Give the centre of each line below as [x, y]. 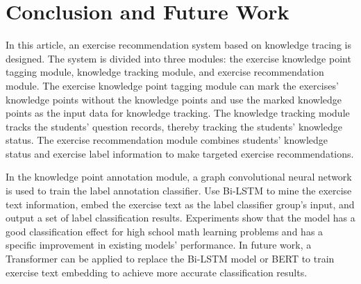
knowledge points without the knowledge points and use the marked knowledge [174, 99]
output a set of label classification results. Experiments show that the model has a [180, 218]
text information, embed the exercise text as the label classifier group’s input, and [180, 204]
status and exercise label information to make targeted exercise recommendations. [180, 153]
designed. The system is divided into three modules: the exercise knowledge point [178, 58]
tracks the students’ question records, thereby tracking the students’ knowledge [174, 126]
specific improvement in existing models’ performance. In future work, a [159, 245]
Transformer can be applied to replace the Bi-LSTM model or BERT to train [170, 259]
